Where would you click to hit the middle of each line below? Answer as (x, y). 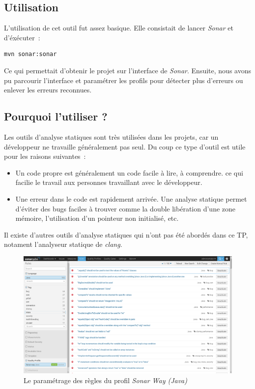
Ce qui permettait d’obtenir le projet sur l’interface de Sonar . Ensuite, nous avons (127, 70)
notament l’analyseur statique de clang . (63, 244)
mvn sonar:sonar (30, 54)
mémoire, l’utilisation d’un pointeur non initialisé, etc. (97, 218)
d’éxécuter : (22, 37)
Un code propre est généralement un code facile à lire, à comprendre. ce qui (129, 172)
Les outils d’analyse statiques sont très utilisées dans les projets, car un (111, 136)
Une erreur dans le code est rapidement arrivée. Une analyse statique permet (131, 198)
